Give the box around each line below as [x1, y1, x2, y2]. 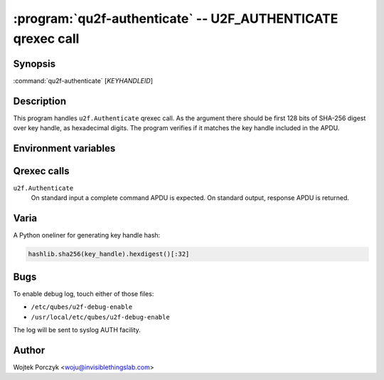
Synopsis [13, 58, 56, 70]
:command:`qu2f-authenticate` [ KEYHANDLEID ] [13, 76, 153, 85]
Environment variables [13, 142, 116, 154]
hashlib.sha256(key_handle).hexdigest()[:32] [28, 250, 190, 258]
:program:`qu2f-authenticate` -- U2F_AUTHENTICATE [13, 11, 338, 26]
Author [13, 344, 46, 356]
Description [13, 95, 67, 107]
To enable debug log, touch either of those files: [13, 289, 154, 298]
